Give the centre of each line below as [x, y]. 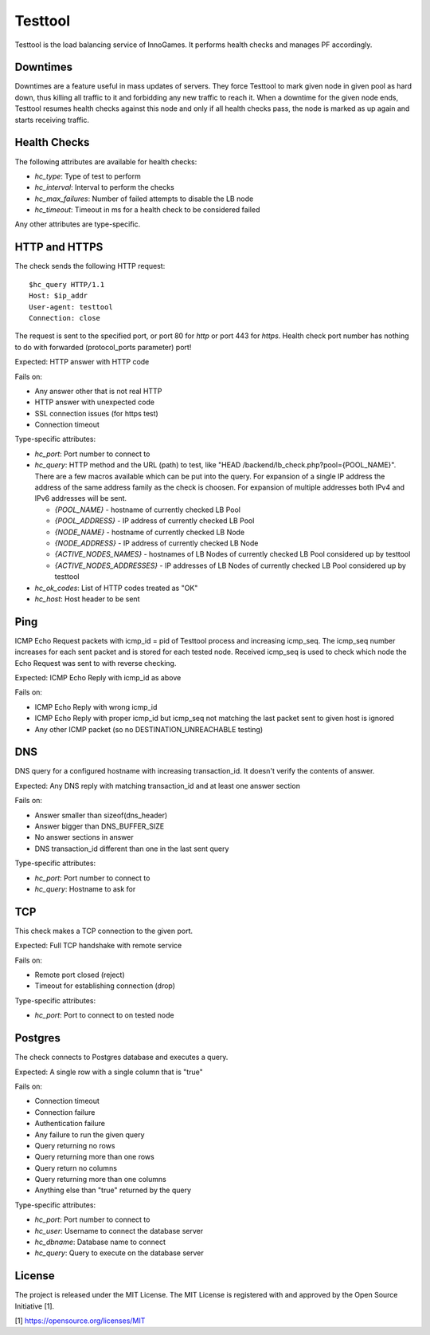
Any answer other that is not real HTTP [98, 391]
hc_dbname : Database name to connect [100, 1242]
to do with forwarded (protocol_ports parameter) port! [103, 347]
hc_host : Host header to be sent [87, 599]
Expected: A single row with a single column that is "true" [109, 1072]
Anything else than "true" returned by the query [113, 1190]
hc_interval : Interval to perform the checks [104, 187]
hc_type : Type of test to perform [88, 176]
